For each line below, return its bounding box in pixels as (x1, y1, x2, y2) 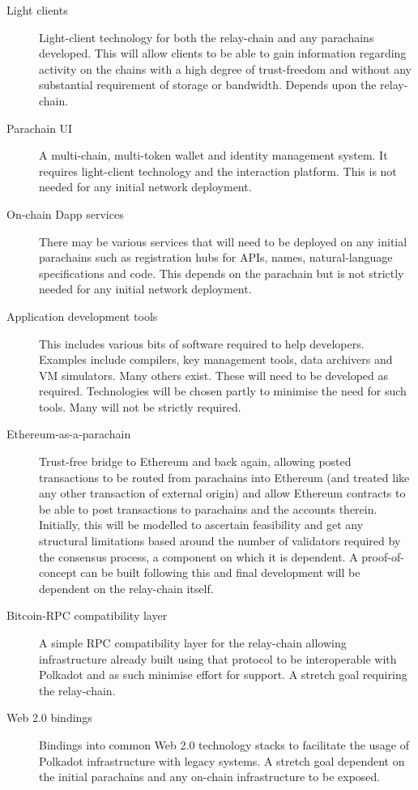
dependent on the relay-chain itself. (39, 579, 214, 596)
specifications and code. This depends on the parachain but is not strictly (39, 264, 404, 281)
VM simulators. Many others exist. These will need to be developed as (39, 366, 389, 383)
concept (39, 564, 77, 581)
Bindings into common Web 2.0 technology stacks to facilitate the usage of (39, 736, 410, 753)
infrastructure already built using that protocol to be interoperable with (39, 650, 397, 667)
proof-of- (361, 548, 404, 565)
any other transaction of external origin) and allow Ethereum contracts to (39, 485, 406, 502)
